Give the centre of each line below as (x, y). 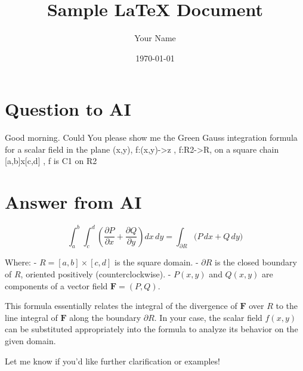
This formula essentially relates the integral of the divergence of (121, 306)
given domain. (30, 341)
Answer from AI (73, 202)
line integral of (31, 317)
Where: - (21, 262)
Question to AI (68, 109)
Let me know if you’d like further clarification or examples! (112, 361)
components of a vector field (56, 285)
